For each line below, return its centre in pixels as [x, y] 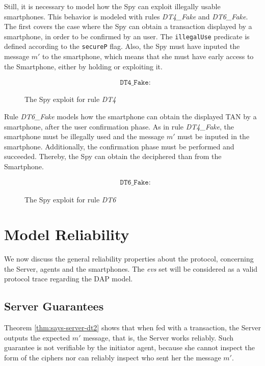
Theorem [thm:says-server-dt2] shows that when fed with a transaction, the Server [132, 328]
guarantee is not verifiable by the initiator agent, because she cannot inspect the [129, 347]
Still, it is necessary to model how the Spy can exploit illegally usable [112, 6]
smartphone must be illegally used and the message [84, 136]
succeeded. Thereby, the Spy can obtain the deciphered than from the [113, 156]
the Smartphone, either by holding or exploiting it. [83, 66]
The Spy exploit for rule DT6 [70, 199]
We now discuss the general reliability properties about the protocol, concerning [129, 259]
